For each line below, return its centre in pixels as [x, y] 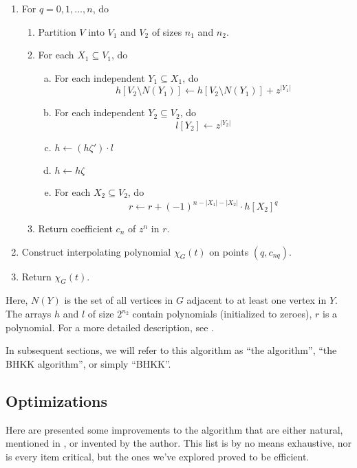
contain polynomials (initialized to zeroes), [222, 314]
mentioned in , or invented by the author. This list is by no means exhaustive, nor [178, 443]
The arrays [29, 314]
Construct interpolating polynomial [96, 251]
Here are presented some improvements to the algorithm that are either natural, [174, 429]
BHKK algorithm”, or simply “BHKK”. [88, 363]
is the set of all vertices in [119, 300]
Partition [57, 31]
